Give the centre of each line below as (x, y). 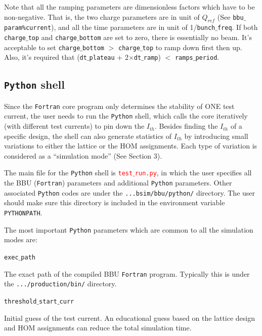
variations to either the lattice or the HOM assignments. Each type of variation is (131, 146)
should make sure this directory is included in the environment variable (115, 202)
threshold (20, 301)
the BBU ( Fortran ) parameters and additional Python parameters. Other (118, 183)
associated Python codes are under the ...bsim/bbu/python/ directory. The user (130, 192)
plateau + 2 (109, 57)
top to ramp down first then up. (192, 47)
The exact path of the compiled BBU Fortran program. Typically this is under (127, 273)
